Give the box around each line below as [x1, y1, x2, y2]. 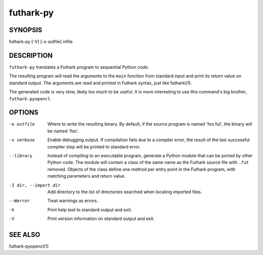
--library [9, 153, 33, 158]
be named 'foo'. [47, 128, 79, 134]
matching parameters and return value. [47, 173, 126, 179]
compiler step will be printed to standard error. [47, 144, 141, 149]
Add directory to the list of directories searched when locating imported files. [47, 189, 202, 195]
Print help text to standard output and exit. [47, 207, 132, 213]
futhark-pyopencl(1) [9, 243, 49, 249]
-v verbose [9, 137, 35, 143]
